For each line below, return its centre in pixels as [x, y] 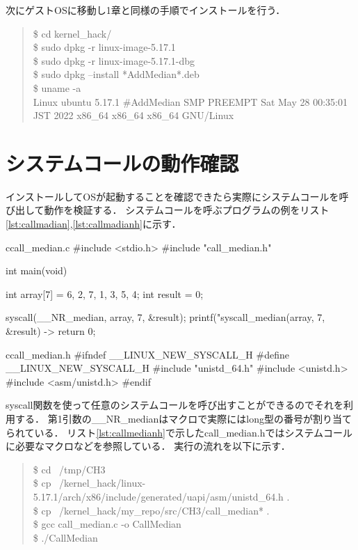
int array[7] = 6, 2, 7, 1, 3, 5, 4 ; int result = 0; [105, 293]
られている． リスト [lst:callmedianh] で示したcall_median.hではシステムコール [179, 432]
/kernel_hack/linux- [103, 483]
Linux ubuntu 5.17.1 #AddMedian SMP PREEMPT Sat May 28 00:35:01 [190, 101]
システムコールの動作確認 [122, 163]
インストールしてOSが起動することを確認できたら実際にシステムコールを [172, 196]
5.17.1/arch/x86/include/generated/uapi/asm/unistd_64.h [158, 496]
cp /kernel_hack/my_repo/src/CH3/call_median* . [155, 510]
